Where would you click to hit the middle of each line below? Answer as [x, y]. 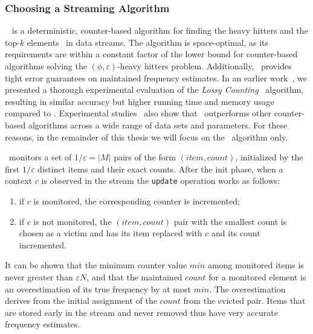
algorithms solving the [46, 66]
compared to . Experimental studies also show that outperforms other [138, 113]
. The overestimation [247, 288]
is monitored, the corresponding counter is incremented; [137, 201]
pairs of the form [145, 157]
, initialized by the [269, 157]
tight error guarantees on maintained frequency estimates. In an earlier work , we [156, 77]
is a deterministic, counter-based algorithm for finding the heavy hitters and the [160, 30]
